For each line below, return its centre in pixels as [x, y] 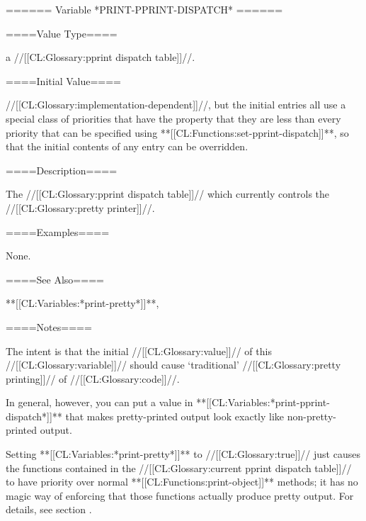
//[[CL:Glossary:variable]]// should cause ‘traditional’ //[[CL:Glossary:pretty [173, 365]
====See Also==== [55, 279]
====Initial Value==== [63, 80]
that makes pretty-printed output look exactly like [175, 416]
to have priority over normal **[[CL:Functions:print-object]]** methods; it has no [182, 482]
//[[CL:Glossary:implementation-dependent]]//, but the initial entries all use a [176, 105]
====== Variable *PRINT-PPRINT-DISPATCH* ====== [144, 9]
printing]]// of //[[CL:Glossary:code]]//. [93, 378]
